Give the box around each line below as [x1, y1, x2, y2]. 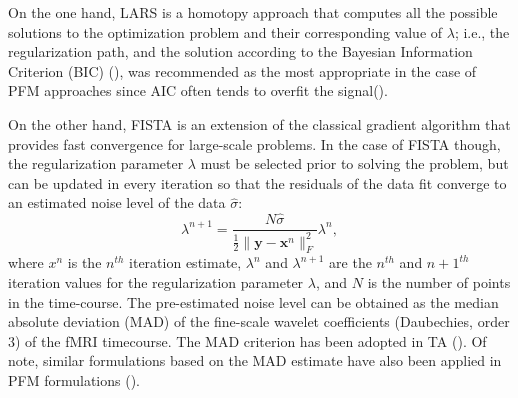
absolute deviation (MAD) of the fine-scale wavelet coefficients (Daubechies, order [8, 311, 510, 332]
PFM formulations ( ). [8, 369, 140, 390]
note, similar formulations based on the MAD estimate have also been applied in [8, 350, 502, 371]
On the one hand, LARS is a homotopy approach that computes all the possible [8, 2, 498, 22]
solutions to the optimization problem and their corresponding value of [8, 21, 443, 42]
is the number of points [367, 271, 511, 292]
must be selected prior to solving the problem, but [200, 153, 509, 174]
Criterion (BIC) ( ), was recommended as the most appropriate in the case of [8, 60, 477, 81]
